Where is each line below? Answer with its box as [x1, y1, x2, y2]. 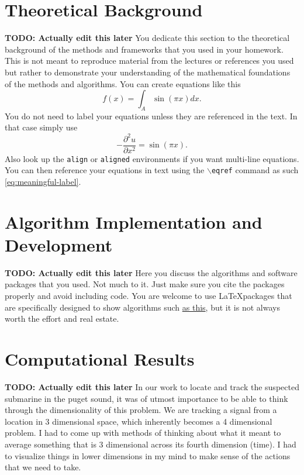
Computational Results [5, 347, 195, 371]
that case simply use [5, 121, 78, 133]
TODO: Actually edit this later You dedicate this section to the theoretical [5, 32, 290, 44]
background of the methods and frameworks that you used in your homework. [5, 43, 284, 55]
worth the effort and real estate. [5, 312, 119, 325]
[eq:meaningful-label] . [5, 175, 81, 187]
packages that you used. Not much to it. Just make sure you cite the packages [5, 278, 285, 290]
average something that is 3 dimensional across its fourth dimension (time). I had [5, 438, 296, 450]
